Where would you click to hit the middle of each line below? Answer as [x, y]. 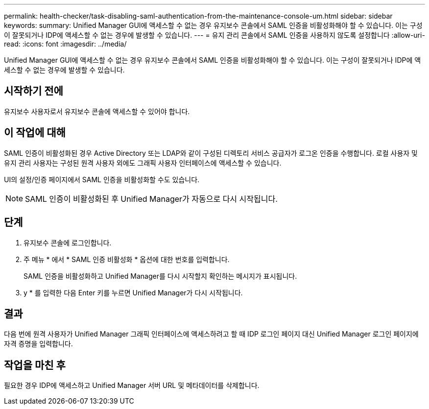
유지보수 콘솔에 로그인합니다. [68, 242]
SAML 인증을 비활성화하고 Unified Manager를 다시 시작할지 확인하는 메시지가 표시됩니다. [160, 276]
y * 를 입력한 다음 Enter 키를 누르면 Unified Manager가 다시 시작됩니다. [133, 292]
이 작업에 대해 [35, 133]
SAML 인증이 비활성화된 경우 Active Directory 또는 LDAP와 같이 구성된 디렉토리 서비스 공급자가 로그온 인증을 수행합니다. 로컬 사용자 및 [211, 153]
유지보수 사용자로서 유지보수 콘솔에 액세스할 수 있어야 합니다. [97, 111]
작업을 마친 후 [35, 365]
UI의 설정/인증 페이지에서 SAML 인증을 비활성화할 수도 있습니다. [102, 179]
